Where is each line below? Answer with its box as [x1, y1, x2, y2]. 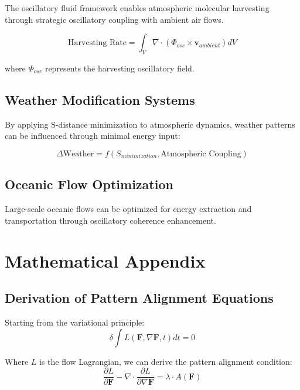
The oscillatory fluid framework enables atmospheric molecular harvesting [5, 2, 270, 13]
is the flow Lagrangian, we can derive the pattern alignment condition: [39, 355, 292, 367]
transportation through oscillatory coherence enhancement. [5, 214, 216, 226]
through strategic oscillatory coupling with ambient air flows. [5, 13, 224, 25]
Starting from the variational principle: [5, 316, 145, 328]
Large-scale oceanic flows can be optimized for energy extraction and [5, 203, 252, 215]
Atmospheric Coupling [161, 149, 241, 158]
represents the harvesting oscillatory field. [45, 61, 195, 74]
